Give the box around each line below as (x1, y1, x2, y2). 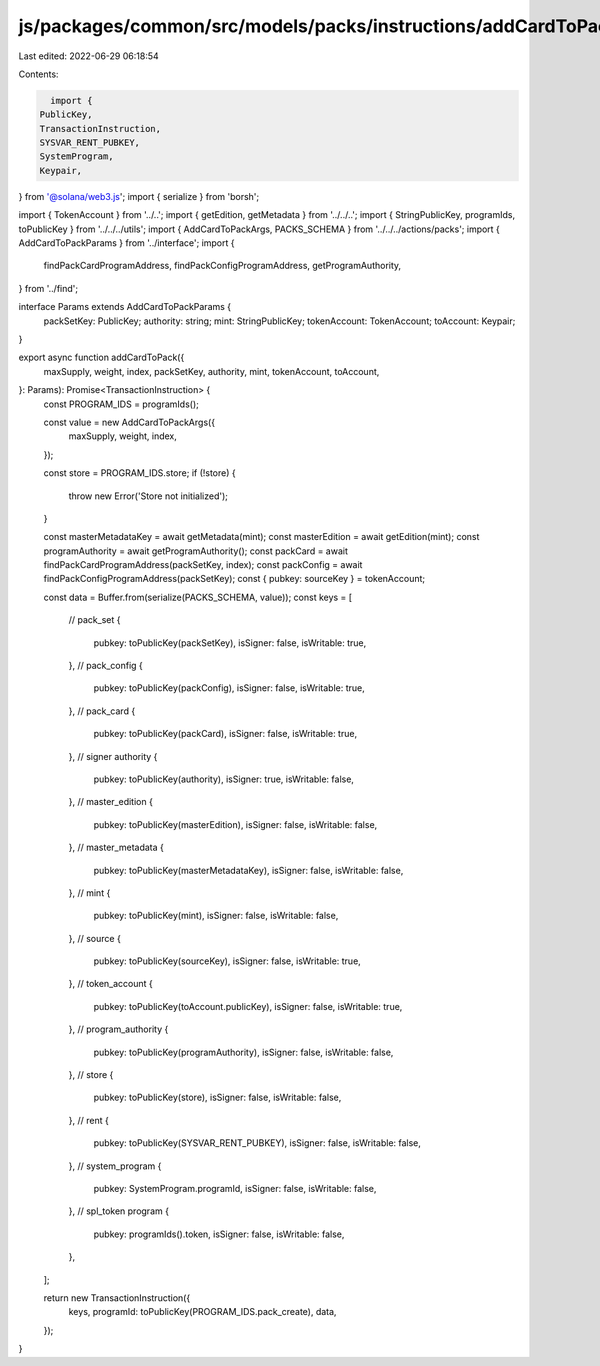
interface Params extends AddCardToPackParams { (18, 301, 232, 313)
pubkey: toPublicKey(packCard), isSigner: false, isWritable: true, (93, 728, 358, 740)
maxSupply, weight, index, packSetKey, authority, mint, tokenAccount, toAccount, (43, 365, 380, 377)
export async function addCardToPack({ (18, 351, 185, 364)
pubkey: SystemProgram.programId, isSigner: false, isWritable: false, (93, 1183, 377, 1194)
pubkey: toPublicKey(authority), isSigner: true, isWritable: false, (93, 773, 355, 785)
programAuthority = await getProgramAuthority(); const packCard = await (43, 545, 349, 557)
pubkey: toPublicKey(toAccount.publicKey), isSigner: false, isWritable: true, (93, 1000, 403, 1012)
